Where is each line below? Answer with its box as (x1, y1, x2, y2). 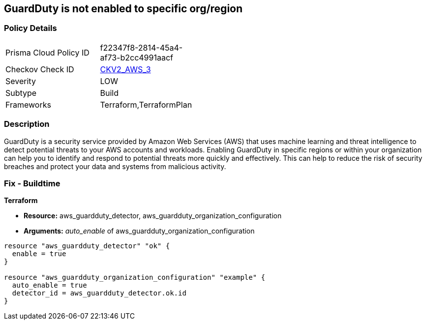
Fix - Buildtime (4, 178, 61, 188)
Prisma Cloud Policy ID (5, 47, 90, 58)
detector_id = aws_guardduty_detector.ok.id (12, 289, 186, 297)
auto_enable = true (12, 281, 87, 290)
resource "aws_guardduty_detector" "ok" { (4, 242, 170, 250)
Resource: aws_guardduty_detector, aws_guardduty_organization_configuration (24, 211, 282, 220)
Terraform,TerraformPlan (100, 99, 192, 110)
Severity (5, 76, 36, 86)
